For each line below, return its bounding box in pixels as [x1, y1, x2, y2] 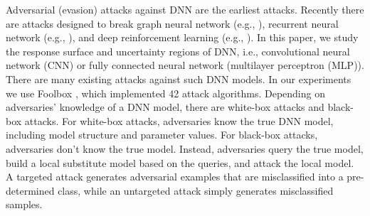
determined [6, 183, 55, 198]
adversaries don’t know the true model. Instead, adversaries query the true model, [6, 141, 364, 156]
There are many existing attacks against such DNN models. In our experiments [6, 71, 351, 86]
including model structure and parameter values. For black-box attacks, [6, 127, 318, 142]
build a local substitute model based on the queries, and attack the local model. [6, 155, 354, 170]
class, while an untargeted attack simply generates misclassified [58, 183, 334, 198]
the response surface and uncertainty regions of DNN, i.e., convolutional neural [6, 43, 350, 58]
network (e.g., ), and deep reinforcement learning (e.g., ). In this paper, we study [6, 30, 359, 45]
